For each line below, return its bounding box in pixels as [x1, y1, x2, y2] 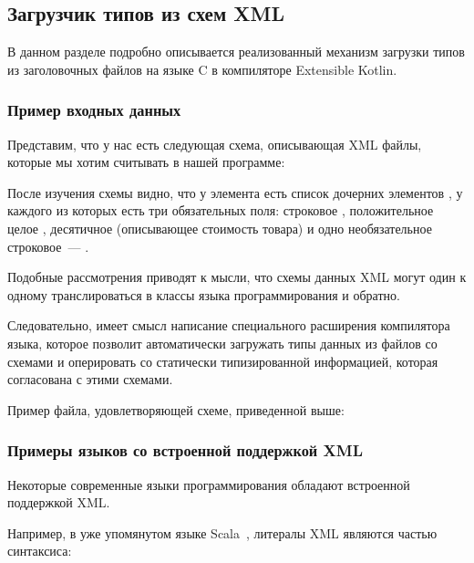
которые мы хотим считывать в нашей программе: [7, 152, 285, 172]
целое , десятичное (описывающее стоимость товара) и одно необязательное [7, 218, 432, 237]
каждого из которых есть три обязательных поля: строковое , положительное [7, 201, 434, 220]
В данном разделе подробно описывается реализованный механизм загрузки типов [7, 42, 465, 61]
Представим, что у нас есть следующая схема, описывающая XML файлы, [7, 134, 422, 153]
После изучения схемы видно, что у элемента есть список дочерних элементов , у [7, 182, 463, 202]
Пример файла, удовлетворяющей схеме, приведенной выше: [7, 400, 345, 419]
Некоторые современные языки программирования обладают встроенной [7, 474, 410, 494]
